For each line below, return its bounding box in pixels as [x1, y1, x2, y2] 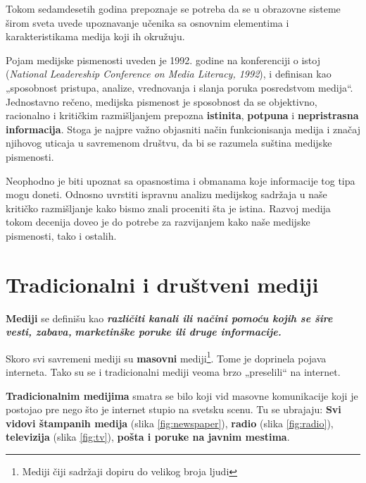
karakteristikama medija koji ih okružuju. [6, 29, 185, 44]
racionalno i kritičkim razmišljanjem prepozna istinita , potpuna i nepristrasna [6, 108, 359, 123]
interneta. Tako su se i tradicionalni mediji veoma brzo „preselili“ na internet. [6, 365, 341, 379]
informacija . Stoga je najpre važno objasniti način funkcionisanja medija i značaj [6, 121, 360, 136]
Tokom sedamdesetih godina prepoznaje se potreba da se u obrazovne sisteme [6, 1, 341, 16]
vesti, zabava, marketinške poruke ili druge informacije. [6, 324, 282, 339]
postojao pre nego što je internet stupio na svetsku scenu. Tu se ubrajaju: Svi [6, 402, 341, 417]
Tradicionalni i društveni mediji [6, 269, 319, 298]
